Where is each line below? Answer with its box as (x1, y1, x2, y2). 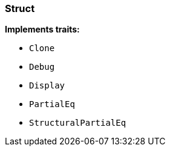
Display (29, 81, 65, 91)
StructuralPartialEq (29, 118, 126, 128)
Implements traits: (5, 24, 80, 35)
